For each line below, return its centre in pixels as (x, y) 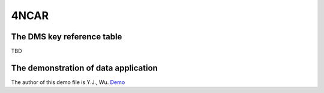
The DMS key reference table (67, 37)
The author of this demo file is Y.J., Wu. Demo (68, 82)
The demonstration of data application (85, 68)
